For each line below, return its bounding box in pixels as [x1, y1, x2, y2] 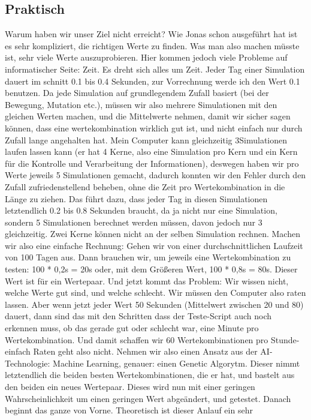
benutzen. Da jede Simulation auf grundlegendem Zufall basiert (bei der [5, 86, 269, 99]
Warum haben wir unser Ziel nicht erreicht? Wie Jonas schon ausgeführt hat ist [5, 28, 298, 40]
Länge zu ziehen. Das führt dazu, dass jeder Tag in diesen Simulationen [5, 192, 268, 205]
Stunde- [270, 333, 300, 346]
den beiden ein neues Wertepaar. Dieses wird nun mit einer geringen [5, 380, 255, 393]
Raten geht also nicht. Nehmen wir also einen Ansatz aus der [33, 345, 258, 358]
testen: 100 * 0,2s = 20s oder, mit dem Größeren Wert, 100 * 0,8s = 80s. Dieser [5, 263, 298, 275]
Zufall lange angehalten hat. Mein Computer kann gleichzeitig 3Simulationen [5, 133, 288, 146]
